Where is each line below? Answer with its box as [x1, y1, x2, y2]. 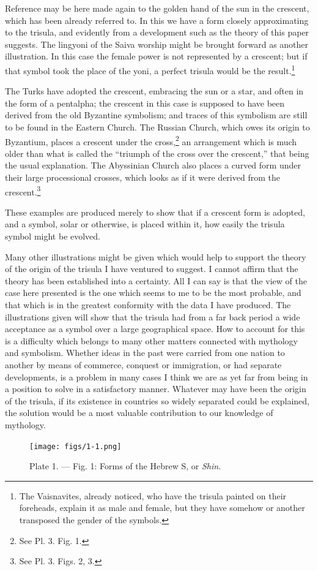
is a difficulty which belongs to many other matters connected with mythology [5, 334, 298, 347]
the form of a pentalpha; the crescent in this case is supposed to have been [5, 96, 285, 109]
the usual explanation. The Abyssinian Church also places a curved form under [5, 159, 301, 172]
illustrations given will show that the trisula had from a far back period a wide [5, 310, 300, 323]
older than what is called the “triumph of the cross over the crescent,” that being [5, 146, 309, 159]
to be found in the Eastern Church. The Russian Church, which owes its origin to [5, 121, 310, 133]
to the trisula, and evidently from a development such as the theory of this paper [5, 26, 309, 39]
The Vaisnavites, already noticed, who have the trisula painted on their [19, 489, 287, 502]
